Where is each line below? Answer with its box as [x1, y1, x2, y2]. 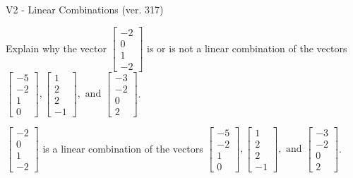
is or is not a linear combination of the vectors [147, 40, 347, 55]
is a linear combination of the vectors [42, 141, 203, 155]
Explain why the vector [6, 40, 107, 55]
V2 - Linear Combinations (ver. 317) [6, 2, 164, 16]
